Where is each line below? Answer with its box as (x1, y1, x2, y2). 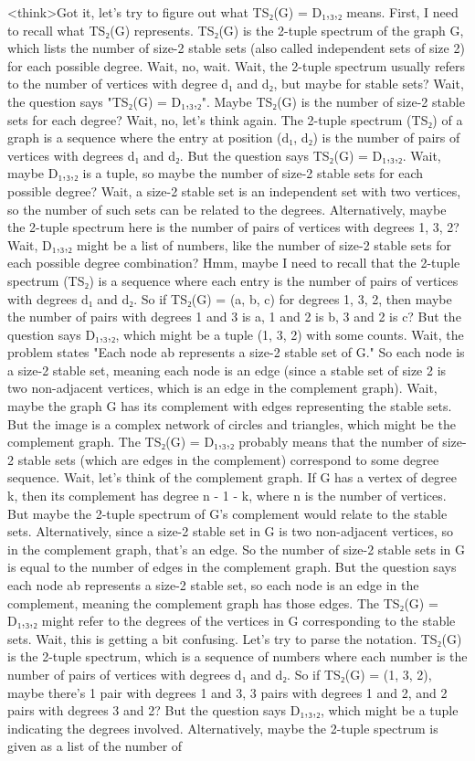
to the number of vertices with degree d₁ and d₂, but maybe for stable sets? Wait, (7, 74, 464, 93)
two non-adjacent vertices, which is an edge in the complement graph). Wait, (7, 378, 438, 397)
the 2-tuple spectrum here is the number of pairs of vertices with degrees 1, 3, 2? (7, 217, 459, 237)
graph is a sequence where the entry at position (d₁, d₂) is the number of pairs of (7, 128, 460, 147)
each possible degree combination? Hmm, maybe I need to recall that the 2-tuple (7, 253, 460, 272)
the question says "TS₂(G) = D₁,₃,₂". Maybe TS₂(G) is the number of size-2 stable (7, 91, 465, 111)
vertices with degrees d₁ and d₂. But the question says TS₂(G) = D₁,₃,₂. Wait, (7, 145, 441, 164)
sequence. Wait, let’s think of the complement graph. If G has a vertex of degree (7, 468, 457, 487)
